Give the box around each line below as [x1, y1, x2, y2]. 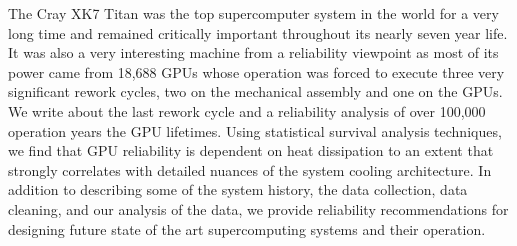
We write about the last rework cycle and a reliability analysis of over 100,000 [8, 100, 486, 121]
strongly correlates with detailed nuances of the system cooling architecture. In [8, 159, 492, 180]
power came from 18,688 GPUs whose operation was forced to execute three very [8, 61, 505, 82]
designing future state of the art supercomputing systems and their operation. [8, 218, 486, 239]
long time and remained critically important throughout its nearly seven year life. [8, 22, 508, 43]
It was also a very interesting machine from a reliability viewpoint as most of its [8, 42, 499, 63]
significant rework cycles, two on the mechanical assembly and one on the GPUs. [8, 81, 503, 102]
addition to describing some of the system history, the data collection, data [8, 179, 468, 200]
